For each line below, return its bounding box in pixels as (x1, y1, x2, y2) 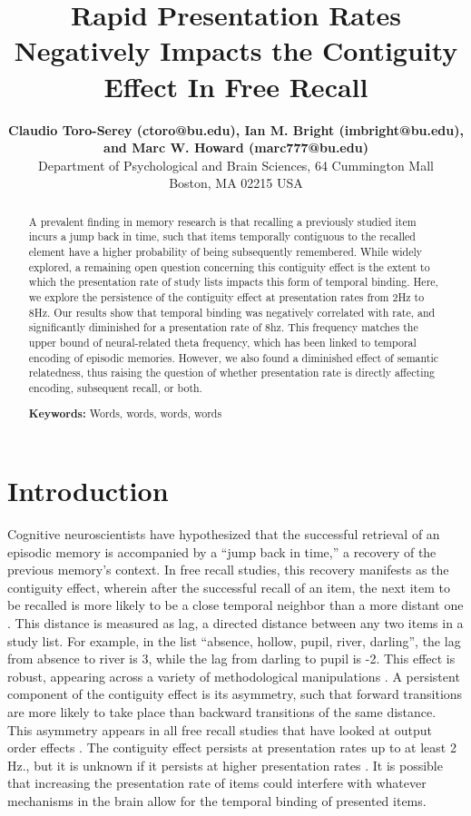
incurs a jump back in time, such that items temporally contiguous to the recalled (28, 229, 416, 244)
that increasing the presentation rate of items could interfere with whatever (7, 773, 427, 792)
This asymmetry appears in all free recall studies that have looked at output (7, 720, 432, 739)
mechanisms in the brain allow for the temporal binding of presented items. (7, 791, 427, 810)
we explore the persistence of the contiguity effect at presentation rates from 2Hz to (28, 289, 425, 304)
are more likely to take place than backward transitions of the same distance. (7, 702, 437, 721)
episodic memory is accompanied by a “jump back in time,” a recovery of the (7, 542, 437, 561)
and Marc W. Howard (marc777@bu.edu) (103, 138, 368, 157)
